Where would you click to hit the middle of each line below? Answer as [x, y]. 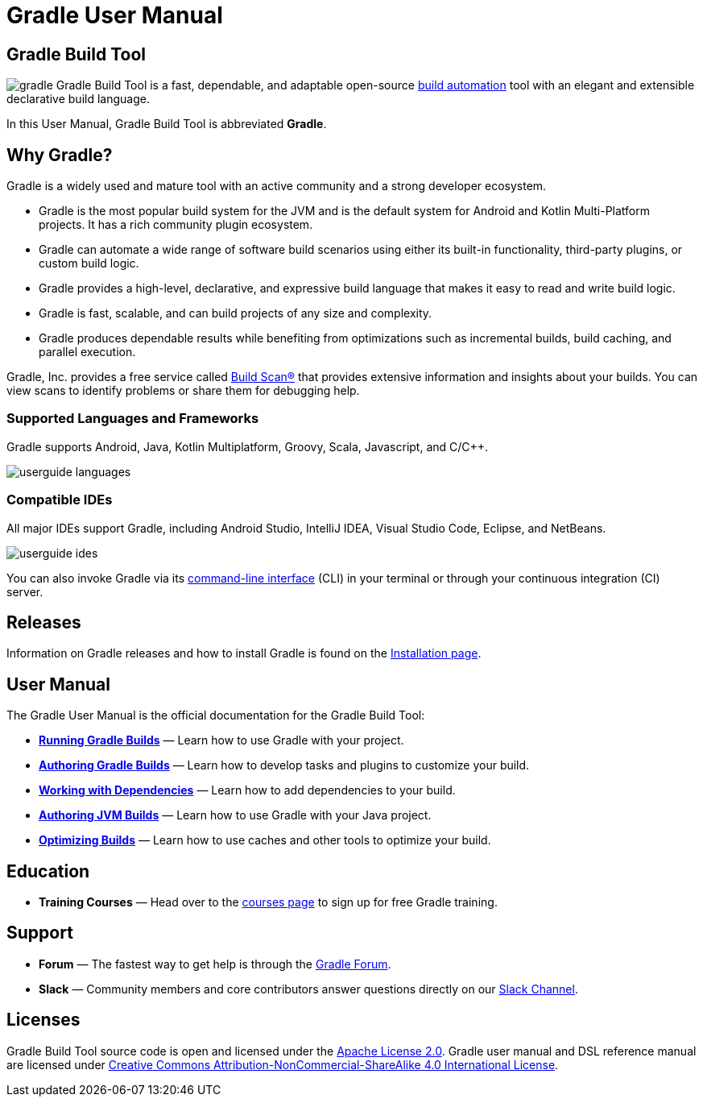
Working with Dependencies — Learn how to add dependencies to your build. [247, 790]
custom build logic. [89, 263]
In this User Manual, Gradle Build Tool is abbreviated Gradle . [167, 124]
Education [48, 871]
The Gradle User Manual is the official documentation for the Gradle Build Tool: [216, 715]
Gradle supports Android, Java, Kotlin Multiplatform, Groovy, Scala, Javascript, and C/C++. [248, 446]
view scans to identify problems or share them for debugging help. [183, 391]
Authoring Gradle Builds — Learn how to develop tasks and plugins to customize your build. [284, 765]
